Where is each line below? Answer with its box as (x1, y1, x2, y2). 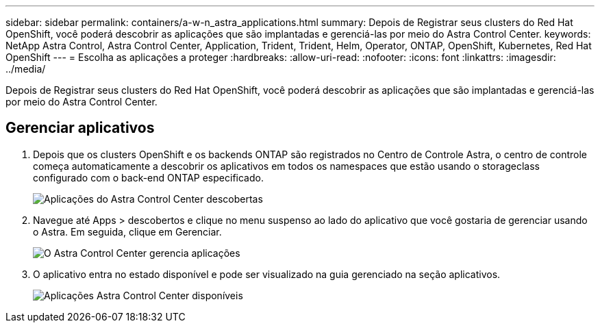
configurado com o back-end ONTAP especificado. (33, 171, 264, 184)
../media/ (5, 63, 46, 75)
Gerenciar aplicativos (5, 119, 155, 137)
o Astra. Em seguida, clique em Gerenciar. (33, 225, 222, 238)
